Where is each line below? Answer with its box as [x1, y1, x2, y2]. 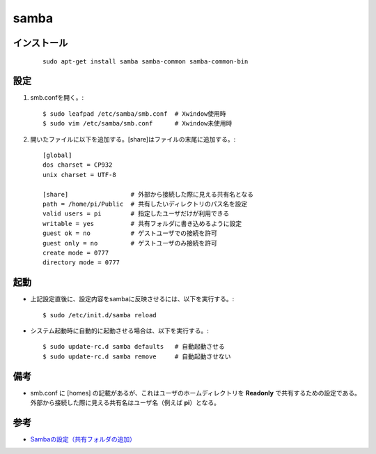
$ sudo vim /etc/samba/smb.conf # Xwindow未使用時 [42, 119, 233, 128]
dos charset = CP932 [42, 161, 113, 169]
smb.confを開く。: [30, 93, 84, 102]
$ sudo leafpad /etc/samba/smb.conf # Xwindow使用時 [42, 109, 226, 118]
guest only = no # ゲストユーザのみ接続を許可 [42, 239, 217, 247]
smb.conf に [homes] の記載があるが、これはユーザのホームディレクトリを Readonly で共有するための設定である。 [30, 388, 361, 397]
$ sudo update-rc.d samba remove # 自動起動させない [42, 352, 231, 361]
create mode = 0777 [42, 248, 109, 257]
